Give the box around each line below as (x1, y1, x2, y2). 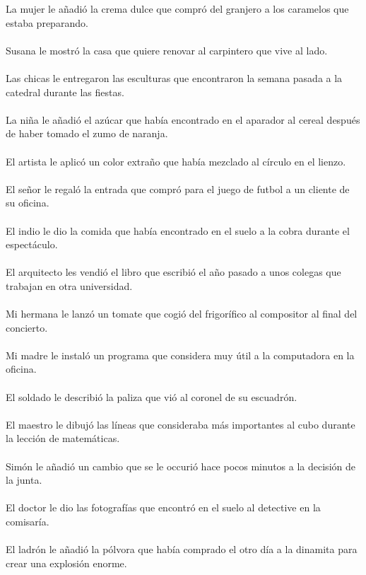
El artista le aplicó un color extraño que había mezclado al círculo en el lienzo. (6, 153, 346, 168)
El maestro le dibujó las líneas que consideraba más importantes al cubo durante (6, 417, 355, 431)
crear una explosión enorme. (6, 555, 127, 570)
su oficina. (6, 195, 49, 210)
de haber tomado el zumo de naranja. (6, 126, 168, 141)
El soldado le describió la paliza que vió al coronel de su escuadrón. (6, 389, 297, 404)
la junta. (6, 472, 42, 487)
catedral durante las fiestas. (6, 84, 124, 99)
